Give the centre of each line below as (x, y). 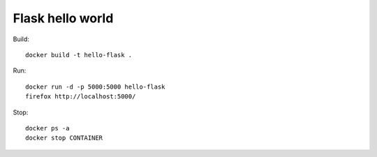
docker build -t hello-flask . (79, 55)
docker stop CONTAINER (64, 138)
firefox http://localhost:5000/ (81, 97)
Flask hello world (63, 18)
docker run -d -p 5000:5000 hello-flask (95, 87)
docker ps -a (47, 128)
